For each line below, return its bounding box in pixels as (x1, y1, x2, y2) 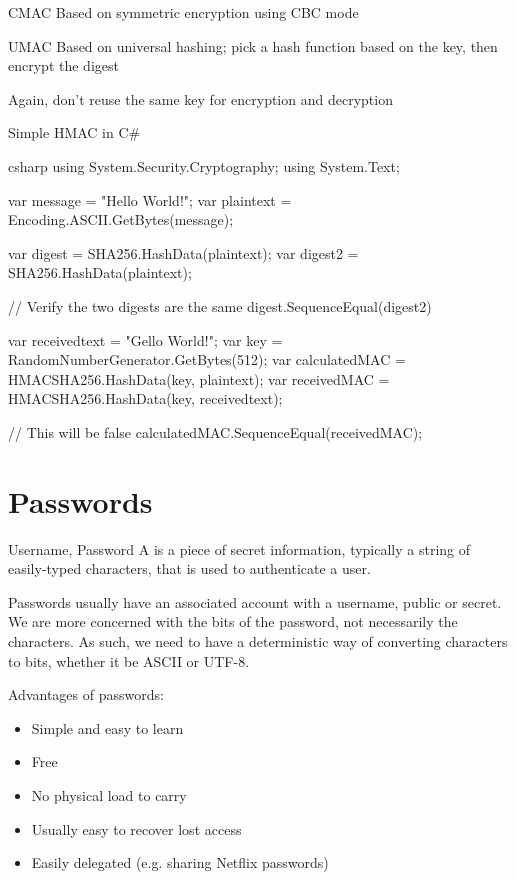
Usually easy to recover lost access (31, 818, 242, 839)
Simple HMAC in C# (8, 122, 141, 143)
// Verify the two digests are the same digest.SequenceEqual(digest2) (8, 295, 432, 316)
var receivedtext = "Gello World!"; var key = (8, 329, 283, 350)
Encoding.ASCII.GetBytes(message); (8, 209, 234, 230)
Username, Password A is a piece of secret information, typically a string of (8, 538, 471, 559)
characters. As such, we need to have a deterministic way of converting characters (8, 631, 508, 651)
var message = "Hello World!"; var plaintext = (8, 189, 292, 210)
